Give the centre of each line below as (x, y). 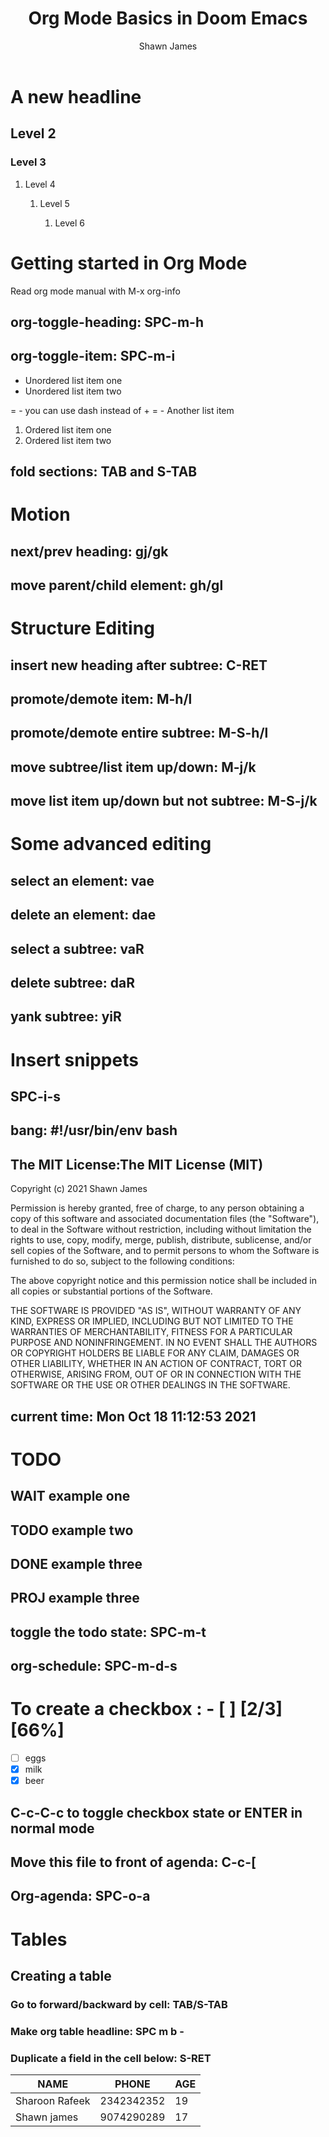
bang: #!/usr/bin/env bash (94, 1130)
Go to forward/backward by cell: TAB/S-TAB (119, 2004)
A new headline (76, 96)
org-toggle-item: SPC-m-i (93, 356)
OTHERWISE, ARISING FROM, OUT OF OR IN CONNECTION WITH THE (156, 1374)
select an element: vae (82, 880)
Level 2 (33, 133)
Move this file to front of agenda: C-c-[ (133, 1862)
